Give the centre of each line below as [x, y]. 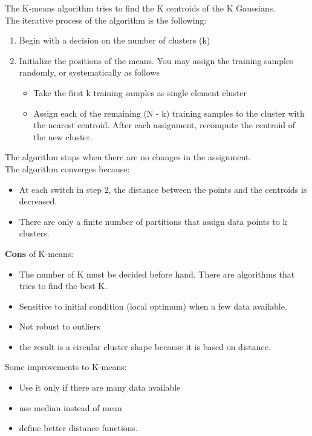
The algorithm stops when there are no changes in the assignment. [128, 157]
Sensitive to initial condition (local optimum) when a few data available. [153, 306]
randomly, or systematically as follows [89, 72]
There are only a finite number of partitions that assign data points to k [153, 221]
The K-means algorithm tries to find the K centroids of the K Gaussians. [140, 8]
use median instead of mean [70, 407]
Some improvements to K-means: [66, 367]
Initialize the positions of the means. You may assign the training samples [156, 60]
